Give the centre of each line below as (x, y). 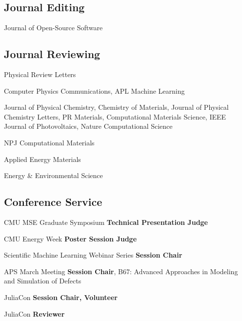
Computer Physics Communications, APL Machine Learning (94, 90)
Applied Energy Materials (42, 159)
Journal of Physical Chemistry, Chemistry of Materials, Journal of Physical (116, 107)
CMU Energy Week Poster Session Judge (71, 238)
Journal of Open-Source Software (53, 28)
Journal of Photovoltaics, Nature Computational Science (88, 126)
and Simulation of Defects (43, 281)
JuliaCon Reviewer (34, 313)
